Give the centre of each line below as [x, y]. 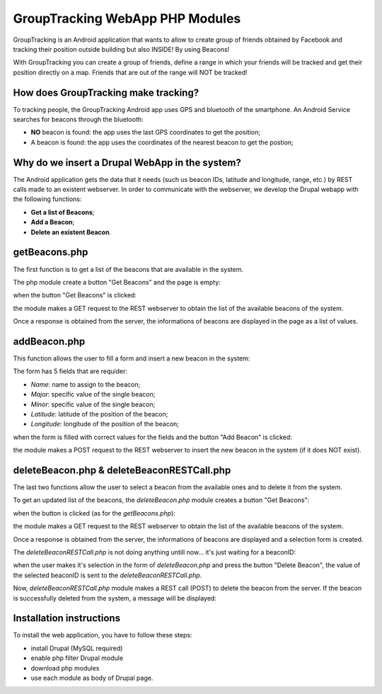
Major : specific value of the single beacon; [93, 394]
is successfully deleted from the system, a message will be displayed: [115, 598]
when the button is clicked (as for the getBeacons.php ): [94, 513]
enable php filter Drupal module [77, 658]
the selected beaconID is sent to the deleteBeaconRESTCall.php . [108, 575]
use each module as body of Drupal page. [92, 678]
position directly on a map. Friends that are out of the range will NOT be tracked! [130, 72]
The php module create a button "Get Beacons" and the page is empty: [117, 282]
